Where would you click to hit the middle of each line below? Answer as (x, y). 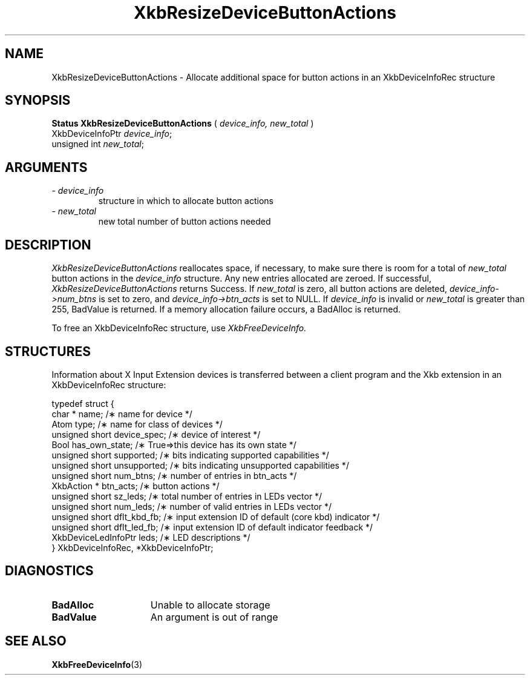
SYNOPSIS (38, 101)
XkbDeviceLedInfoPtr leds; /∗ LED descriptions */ (151, 537)
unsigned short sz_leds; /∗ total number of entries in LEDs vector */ (187, 496)
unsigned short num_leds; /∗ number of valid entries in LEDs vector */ (192, 506)
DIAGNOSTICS (49, 571)
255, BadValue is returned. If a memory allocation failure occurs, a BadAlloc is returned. (226, 309)
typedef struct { (83, 403)
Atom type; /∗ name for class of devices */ (137, 424)
